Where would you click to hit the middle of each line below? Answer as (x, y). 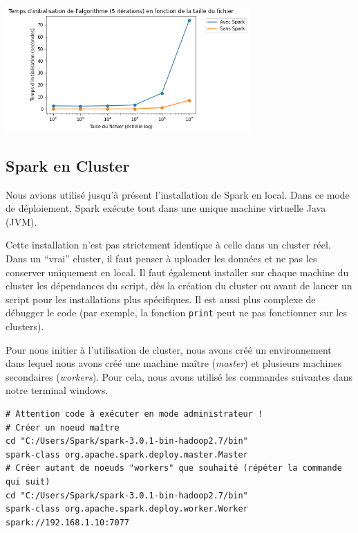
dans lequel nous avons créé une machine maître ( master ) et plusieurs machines (173, 363)
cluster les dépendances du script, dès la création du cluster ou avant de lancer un (179, 286)
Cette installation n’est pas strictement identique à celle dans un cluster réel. (168, 245)
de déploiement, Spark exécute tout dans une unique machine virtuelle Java (166, 208)
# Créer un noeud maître (63, 427)
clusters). (25, 326)
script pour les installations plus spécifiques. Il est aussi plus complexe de (161, 299)
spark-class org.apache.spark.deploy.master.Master (127, 454)
